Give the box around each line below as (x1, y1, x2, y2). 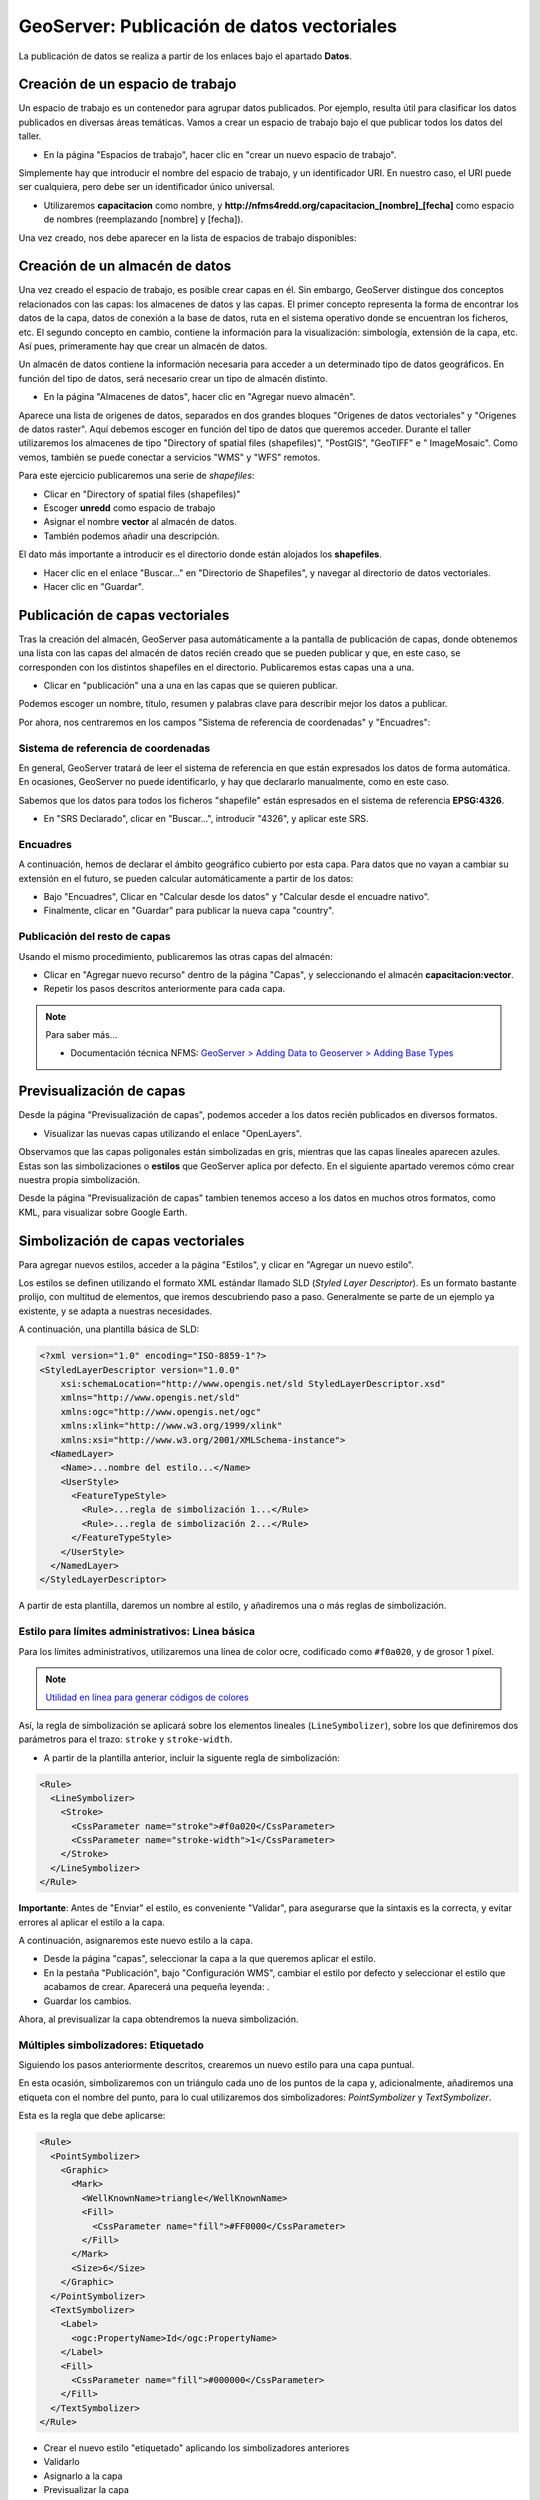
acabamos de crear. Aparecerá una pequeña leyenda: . (43, 1981, 270, 1993)
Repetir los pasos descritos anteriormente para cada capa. (43, 983, 286, 995)
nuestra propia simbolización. (18, 1173, 140, 1185)
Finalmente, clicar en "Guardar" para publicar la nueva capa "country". (43, 905, 335, 917)
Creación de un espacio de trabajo (18, 76, 237, 93)
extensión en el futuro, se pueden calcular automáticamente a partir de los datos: (18, 872, 354, 884)
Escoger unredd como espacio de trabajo (43, 501, 216, 514)
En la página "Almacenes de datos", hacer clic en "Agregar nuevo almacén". (43, 391, 356, 403)
